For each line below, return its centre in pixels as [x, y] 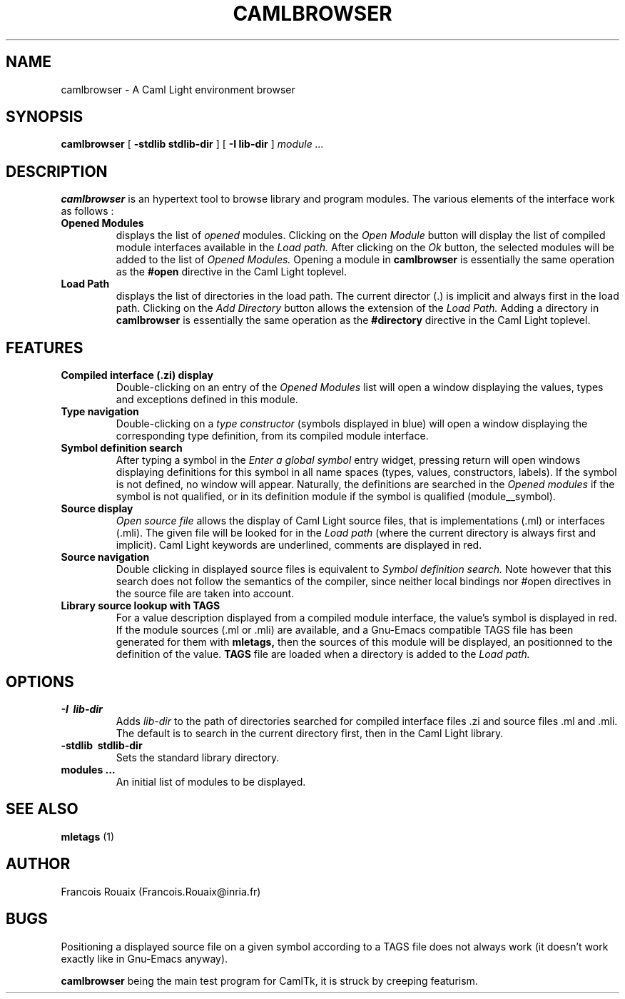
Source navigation [105, 557]
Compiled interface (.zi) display [137, 375]
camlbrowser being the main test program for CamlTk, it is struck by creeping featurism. [269, 980]
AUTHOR [38, 864]
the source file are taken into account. [205, 594]
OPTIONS [40, 681]
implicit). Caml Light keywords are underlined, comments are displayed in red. [299, 545]
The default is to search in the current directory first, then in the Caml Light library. [310, 733]
